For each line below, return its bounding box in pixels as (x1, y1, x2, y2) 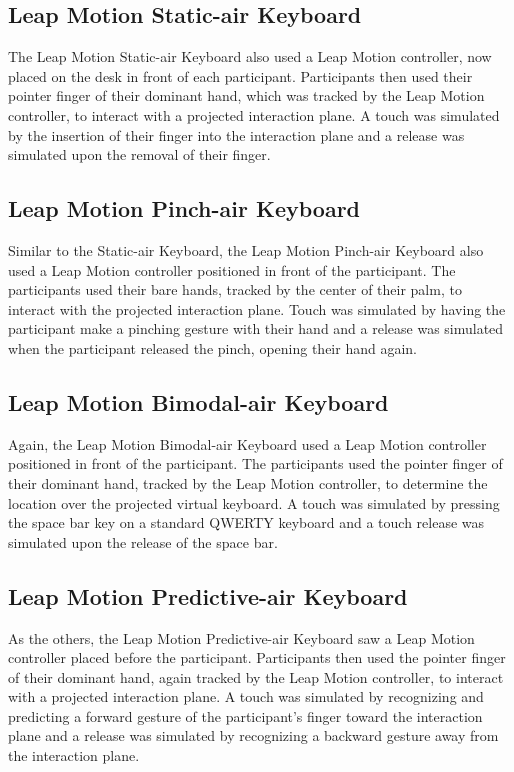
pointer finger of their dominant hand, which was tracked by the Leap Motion (8, 85, 485, 106)
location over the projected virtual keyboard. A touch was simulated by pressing (8, 492, 500, 513)
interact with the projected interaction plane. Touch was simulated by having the (8, 298, 506, 319)
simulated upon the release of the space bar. (8, 531, 278, 552)
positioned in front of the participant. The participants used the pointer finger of (8, 453, 503, 474)
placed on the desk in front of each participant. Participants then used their (8, 65, 473, 86)
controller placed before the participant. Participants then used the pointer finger (8, 647, 506, 668)
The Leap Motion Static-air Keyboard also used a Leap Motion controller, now (8, 46, 492, 67)
